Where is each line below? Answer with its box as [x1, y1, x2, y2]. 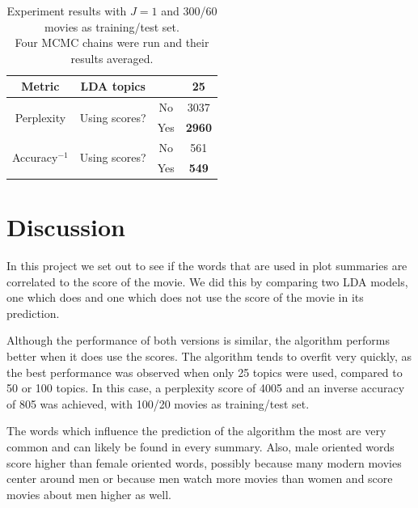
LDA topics [80, 78, 146, 95]
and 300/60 [161, 2, 217, 19]
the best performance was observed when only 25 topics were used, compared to [6, 363, 403, 380]
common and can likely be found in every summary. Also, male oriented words [6, 438, 395, 455]
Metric [21, 78, 60, 95]
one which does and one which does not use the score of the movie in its [6, 289, 364, 306]
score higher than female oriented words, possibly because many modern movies [6, 454, 402, 471]
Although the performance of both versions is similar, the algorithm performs [6, 332, 390, 349]
